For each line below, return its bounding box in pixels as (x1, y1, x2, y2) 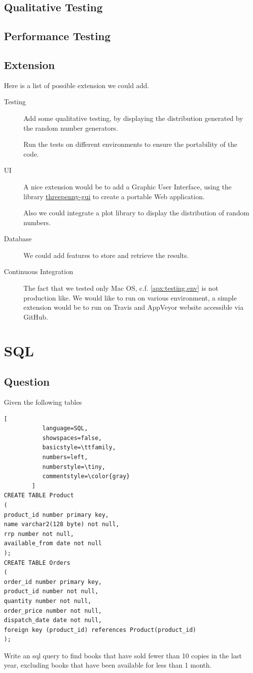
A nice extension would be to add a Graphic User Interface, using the (23, 181, 232, 191)
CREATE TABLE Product (4, 492, 74, 499)
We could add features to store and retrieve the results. (23, 250, 189, 260)
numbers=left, (42, 454, 88, 461)
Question (4, 374, 50, 389)
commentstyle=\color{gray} (42, 473, 130, 480)
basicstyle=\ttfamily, (42, 444, 116, 451)
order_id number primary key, (4, 578, 102, 585)
